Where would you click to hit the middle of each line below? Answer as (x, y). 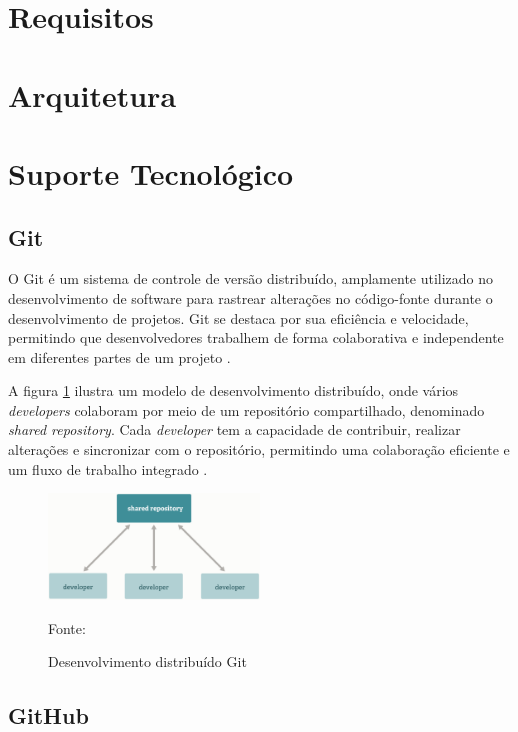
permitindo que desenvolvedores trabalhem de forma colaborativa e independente (256, 337)
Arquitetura (92, 94)
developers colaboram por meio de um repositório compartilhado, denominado (246, 409)
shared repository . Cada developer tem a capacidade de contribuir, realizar (234, 429)
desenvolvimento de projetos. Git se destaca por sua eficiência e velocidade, (238, 317)
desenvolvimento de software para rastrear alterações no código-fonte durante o (250, 297)
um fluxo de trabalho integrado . (108, 468)
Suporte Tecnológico (151, 172)
